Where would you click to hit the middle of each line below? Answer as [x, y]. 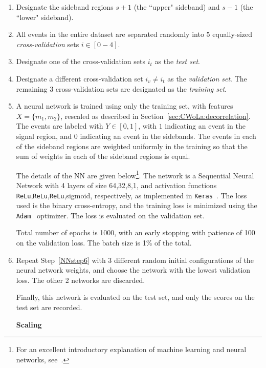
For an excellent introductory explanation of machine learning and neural [131, 349]
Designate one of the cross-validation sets [81, 61]
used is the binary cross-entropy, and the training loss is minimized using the [137, 205]
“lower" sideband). [45, 17]
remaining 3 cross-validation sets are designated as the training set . [121, 88]
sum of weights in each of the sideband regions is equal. [103, 156]
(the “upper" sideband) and [177, 7]
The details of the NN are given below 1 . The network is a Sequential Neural [135, 174]
